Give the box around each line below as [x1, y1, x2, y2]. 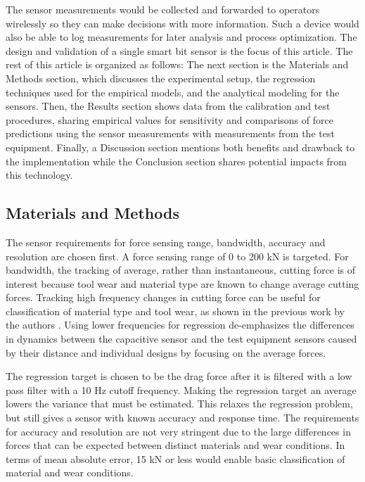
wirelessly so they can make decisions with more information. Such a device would [6, 15, 359, 30]
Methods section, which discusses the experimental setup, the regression [6, 70, 316, 85]
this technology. [6, 167, 73, 182]
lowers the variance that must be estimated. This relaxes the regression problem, [6, 396, 353, 411]
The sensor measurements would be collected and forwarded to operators [6, 2, 320, 16]
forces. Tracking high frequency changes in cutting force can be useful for [6, 290, 321, 305]
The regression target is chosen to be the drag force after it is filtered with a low [6, 369, 352, 383]
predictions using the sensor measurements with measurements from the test [6, 126, 335, 141]
